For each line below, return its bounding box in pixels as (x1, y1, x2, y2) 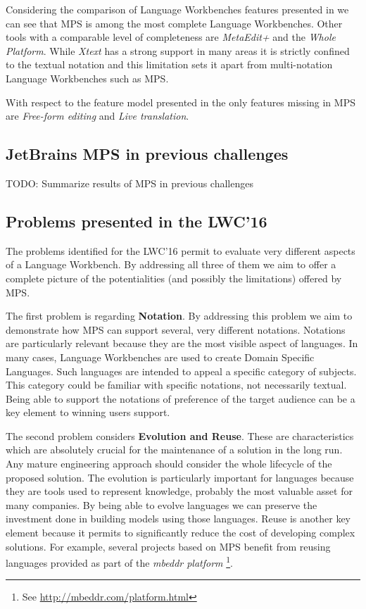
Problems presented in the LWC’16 (6, 210, 267, 232)
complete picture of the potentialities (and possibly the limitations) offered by (6, 270, 342, 285)
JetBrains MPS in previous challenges (6, 143, 289, 165)
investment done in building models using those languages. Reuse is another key (6, 511, 351, 526)
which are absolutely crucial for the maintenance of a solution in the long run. (6, 442, 343, 457)
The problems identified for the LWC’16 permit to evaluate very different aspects (6, 243, 355, 258)
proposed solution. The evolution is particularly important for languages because (6, 470, 354, 484)
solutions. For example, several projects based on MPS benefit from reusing (6, 539, 331, 553)
